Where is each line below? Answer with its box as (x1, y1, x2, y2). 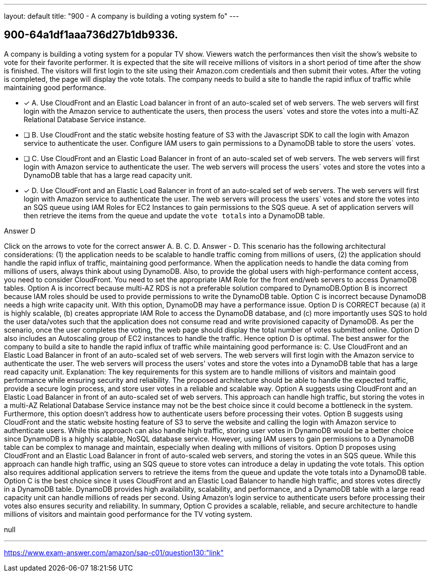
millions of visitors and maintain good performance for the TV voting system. (4, 509, 252, 518)
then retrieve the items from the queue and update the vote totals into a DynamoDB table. (24, 211, 325, 220)
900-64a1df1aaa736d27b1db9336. (4, 29, 178, 41)
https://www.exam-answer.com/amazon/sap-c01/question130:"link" (4, 548, 224, 557)
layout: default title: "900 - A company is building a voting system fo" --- (4, 12, 239, 20)
